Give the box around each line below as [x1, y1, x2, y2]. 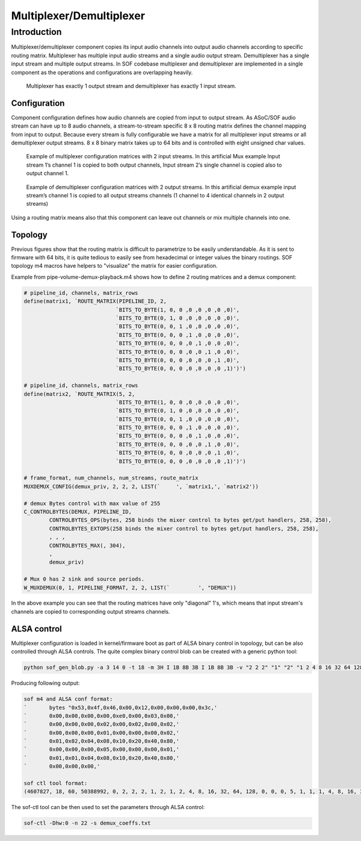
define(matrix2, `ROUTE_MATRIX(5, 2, [23, 390, 135, 397]
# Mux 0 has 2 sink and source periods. [23, 576, 144, 583]
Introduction [11, 26, 62, 37]
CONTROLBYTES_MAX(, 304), [49, 542, 126, 549]
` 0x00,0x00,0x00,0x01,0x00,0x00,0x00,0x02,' [23, 729, 180, 736]
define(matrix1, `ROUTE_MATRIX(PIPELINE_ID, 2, [23, 298, 167, 305]
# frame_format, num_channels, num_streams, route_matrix [23, 475, 199, 481]
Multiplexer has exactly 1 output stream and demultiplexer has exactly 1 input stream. [26, 82, 237, 90]
